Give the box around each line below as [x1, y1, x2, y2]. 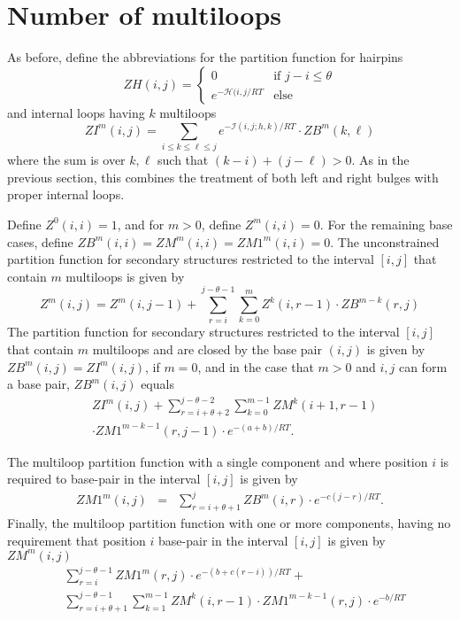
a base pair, [7, 375, 70, 393]
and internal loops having [7, 103, 145, 121]
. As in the [351, 151, 410, 169]
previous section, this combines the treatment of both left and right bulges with [7, 167, 439, 186]
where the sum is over [7, 151, 126, 169]
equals [141, 375, 174, 393]
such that [157, 151, 209, 169]
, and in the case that [197, 357, 314, 376]
